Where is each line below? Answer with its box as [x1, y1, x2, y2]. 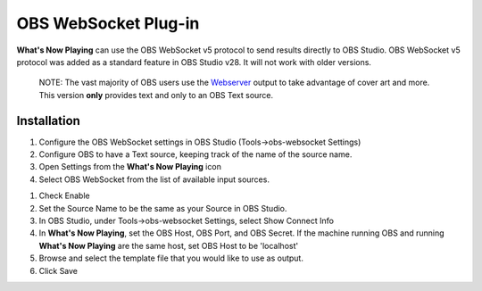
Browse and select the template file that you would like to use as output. [38, 253, 303, 263]
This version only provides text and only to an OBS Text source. [38, 89, 274, 100]
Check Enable [38, 190, 90, 201]
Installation [16, 112, 80, 129]
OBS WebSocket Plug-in [16, 13, 200, 33]
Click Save [38, 265, 79, 276]
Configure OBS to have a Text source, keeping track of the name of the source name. [38, 149, 353, 160]
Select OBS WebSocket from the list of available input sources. [38, 174, 270, 185]
